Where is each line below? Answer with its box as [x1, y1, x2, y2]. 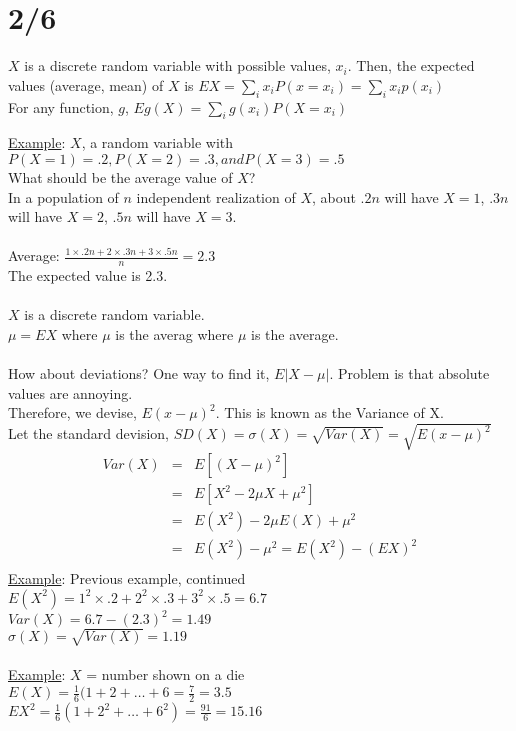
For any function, [8, 96, 114, 117]
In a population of [8, 186, 119, 207]
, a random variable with [81, 132, 234, 153]
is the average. [251, 323, 339, 344]
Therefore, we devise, [8, 402, 137, 423]
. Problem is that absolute [329, 363, 490, 384]
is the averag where [115, 323, 234, 344]
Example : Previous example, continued [8, 568, 246, 589]
